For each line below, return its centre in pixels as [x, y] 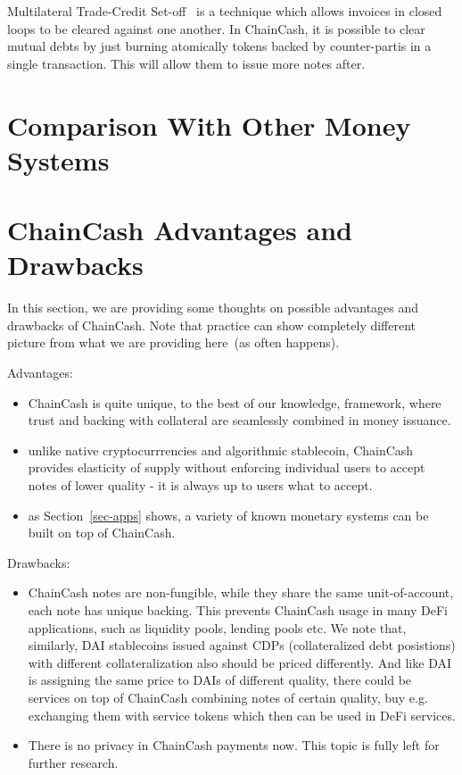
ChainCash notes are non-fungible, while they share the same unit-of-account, [241, 592]
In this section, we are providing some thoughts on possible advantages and [213, 308]
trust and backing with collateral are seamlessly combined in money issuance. [239, 420]
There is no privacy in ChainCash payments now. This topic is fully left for [234, 745]
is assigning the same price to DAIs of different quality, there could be [220, 680]
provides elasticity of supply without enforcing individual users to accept [227, 467]
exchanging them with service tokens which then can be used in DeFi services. [242, 715]
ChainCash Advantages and [180, 230]
